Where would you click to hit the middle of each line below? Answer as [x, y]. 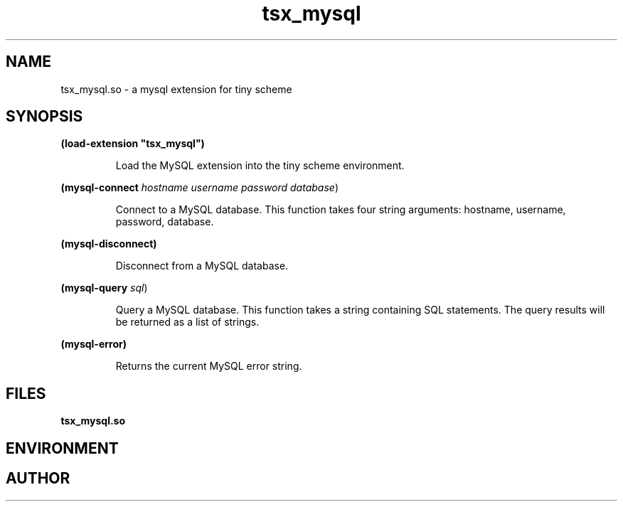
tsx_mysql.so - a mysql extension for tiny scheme [176, 89]
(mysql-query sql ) [104, 288]
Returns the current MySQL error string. [209, 366]
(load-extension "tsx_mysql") [133, 144]
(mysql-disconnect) [109, 244]
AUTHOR [38, 479]
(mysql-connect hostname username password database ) [199, 188]
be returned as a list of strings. [187, 322]
